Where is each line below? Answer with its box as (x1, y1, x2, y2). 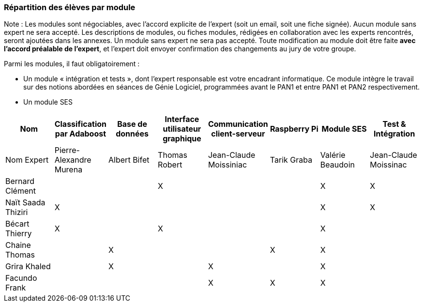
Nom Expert (5, 155, 49, 165)
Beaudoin (320, 160, 355, 170)
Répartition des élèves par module (4, 2, 136, 12)
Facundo (5, 273, 37, 283)
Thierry (5, 229, 32, 239)
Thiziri (5, 207, 28, 217)
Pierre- (54, 145, 80, 155)
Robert (158, 160, 182, 170)
